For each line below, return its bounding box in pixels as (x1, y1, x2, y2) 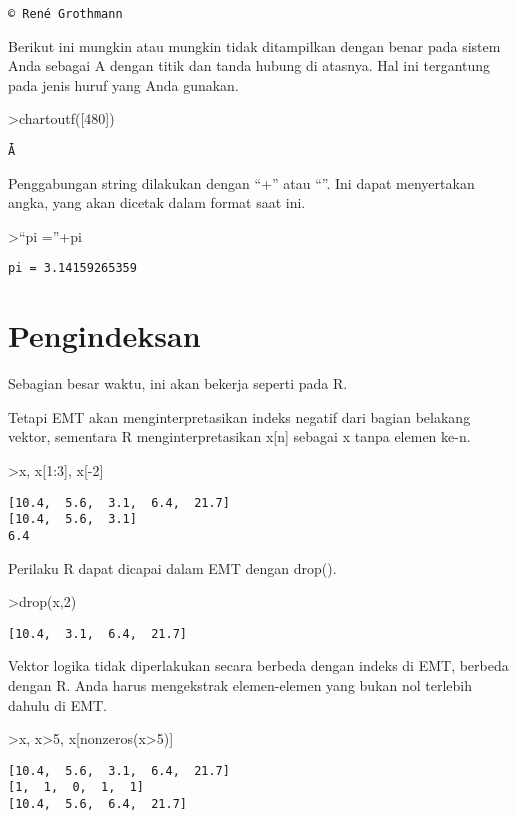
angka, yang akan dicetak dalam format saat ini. (8, 192, 306, 213)
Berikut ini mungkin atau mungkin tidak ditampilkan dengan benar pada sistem (8, 35, 501, 56)
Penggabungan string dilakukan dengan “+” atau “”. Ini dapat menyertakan (8, 172, 475, 193)
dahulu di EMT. (8, 694, 108, 715)
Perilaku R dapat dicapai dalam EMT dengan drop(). (8, 557, 337, 578)
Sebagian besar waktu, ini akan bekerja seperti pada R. (8, 373, 348, 394)
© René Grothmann (8, 7, 123, 21)
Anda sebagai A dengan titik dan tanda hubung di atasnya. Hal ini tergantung (8, 55, 491, 76)
